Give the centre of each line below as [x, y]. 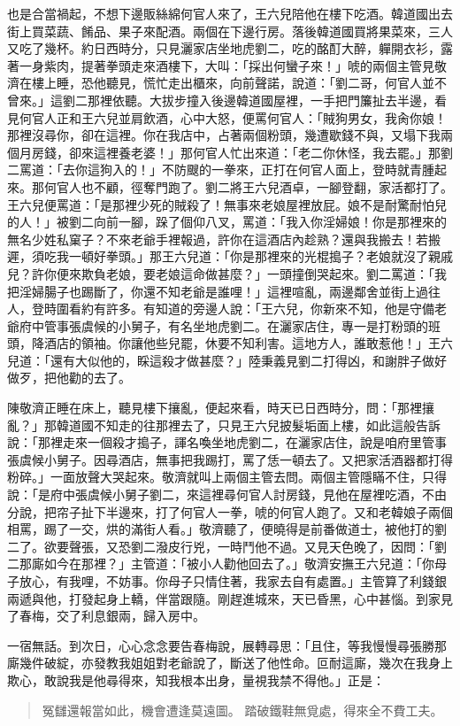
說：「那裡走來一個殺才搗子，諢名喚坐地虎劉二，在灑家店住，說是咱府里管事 [227, 442]
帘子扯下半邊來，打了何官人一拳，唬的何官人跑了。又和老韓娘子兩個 [254, 511]
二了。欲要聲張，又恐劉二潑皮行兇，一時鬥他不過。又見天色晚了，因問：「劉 [227, 546]
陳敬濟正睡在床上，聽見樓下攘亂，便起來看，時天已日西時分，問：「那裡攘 [221, 408]
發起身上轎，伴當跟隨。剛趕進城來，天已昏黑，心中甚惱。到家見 [267, 598]
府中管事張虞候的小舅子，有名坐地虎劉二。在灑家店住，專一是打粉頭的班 [230, 325]
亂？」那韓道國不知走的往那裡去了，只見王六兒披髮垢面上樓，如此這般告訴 [224, 425]
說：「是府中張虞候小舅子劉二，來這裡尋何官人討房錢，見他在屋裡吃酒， [215, 494]
